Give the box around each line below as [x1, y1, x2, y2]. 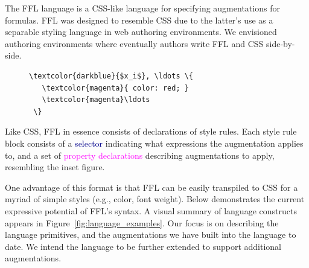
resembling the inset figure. [5, 161, 105, 173]
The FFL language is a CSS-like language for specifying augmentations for [5, 2, 280, 14]
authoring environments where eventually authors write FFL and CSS [5, 37, 264, 49]
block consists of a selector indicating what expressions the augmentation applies [5, 136, 304, 149]
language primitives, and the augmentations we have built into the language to [5, 228, 296, 241]
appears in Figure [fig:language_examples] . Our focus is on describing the [5, 216, 279, 229]
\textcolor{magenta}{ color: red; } [42, 83, 189, 92]
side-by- [266, 37, 295, 49]
